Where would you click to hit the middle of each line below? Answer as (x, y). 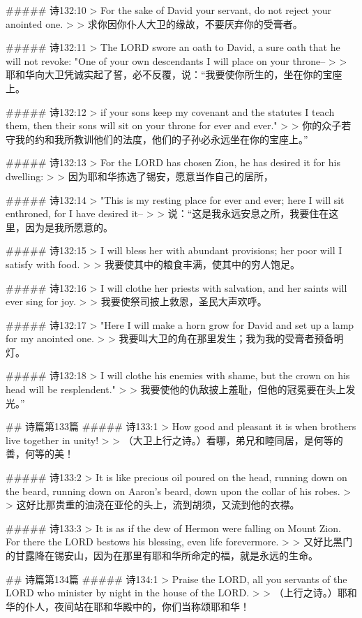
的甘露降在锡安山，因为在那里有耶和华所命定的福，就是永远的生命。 (162, 555)
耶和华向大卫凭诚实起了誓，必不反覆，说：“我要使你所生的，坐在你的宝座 (174, 74)
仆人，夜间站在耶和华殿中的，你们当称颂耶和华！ (137, 606)
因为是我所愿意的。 (69, 227)
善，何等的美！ (40, 454)
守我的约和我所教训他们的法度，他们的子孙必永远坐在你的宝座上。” (157, 139)
